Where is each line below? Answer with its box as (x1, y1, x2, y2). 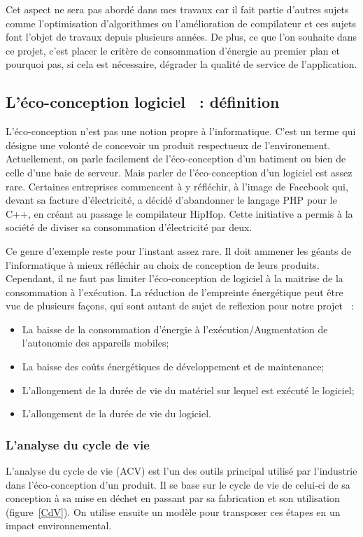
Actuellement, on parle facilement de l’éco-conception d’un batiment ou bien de (6, 151, 346, 166)
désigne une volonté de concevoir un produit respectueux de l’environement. (6, 137, 331, 152)
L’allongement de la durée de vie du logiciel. (22, 406, 211, 421)
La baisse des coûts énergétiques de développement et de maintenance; (22, 359, 325, 374)
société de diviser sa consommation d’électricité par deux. (6, 220, 252, 235)
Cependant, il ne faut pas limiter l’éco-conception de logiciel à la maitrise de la (6, 271, 343, 286)
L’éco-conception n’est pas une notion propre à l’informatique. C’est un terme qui (6, 124, 356, 139)
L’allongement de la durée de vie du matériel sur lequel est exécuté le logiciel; (22, 382, 355, 397)
